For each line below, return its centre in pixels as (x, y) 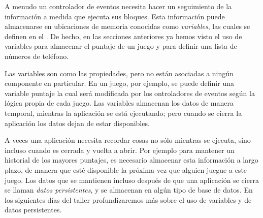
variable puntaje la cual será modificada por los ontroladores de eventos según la (130, 93)
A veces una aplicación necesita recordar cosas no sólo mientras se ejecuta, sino (128, 140)
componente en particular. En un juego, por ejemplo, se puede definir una (119, 83)
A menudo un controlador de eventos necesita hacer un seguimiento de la (118, 6)
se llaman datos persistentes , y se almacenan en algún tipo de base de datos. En (129, 190)
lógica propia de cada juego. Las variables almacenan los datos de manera (119, 103)
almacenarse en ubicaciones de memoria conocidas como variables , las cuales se (127, 26)
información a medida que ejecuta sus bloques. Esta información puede (115, 16)
